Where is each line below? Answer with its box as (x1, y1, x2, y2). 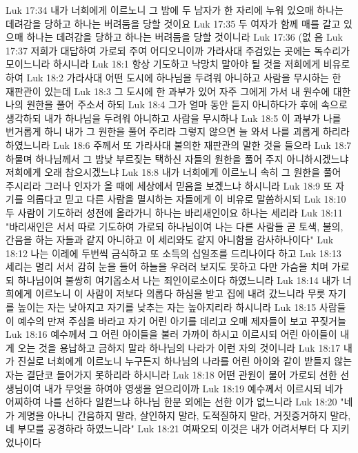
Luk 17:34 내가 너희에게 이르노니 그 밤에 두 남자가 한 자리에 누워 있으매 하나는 (6, 3, 344, 17)
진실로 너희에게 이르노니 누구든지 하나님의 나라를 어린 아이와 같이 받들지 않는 (17, 354, 352, 368)
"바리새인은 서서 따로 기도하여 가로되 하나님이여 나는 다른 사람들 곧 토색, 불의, (6, 219, 344, 233)
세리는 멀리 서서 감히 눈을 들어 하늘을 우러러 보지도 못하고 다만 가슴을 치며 (6, 259, 329, 274)
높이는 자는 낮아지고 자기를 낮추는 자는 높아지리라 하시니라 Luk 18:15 (17, 300, 317, 314)
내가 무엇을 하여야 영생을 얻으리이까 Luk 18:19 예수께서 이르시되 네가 (44, 381, 343, 395)
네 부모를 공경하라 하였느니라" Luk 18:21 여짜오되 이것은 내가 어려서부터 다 (6, 421, 329, 436)
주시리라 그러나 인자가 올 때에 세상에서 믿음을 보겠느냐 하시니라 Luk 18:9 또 (6, 178, 332, 192)
